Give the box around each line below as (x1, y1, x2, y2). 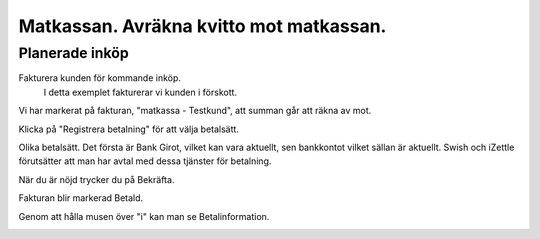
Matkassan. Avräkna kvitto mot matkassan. (18, 15, 387, 37)
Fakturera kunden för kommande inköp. (18, 72, 182, 84)
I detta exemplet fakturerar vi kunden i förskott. (43, 86, 238, 98)
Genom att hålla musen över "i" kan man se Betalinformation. (18, 210, 270, 222)
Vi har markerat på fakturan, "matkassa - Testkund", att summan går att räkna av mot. (18, 105, 372, 117)
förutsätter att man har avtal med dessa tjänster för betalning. (18, 155, 272, 167)
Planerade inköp (18, 44, 129, 62)
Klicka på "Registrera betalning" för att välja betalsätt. (18, 123, 240, 135)
